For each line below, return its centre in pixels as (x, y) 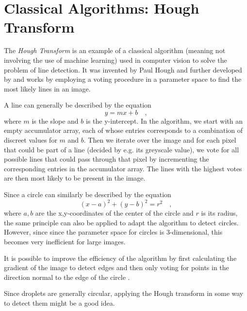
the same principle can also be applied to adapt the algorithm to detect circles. (121, 222)
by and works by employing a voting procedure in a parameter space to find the (123, 79)
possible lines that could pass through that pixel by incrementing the (107, 159)
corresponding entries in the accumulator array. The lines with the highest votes (123, 168)
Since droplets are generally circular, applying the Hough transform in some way (124, 293)
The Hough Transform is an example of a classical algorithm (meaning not (115, 50)
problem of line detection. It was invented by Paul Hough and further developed (123, 69)
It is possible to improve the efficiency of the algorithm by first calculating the (120, 258)
